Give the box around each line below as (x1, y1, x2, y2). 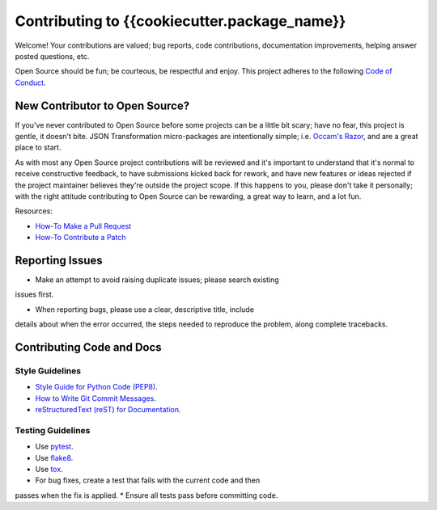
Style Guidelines (15, 365, 81, 376)
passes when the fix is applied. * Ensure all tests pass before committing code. (15, 490, 278, 500)
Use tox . (35, 465, 64, 474)
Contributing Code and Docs (15, 340, 162, 355)
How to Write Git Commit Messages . (35, 393, 157, 403)
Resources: (15, 206, 53, 216)
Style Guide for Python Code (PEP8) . (35, 382, 158, 392)
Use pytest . (35, 441, 74, 452)
